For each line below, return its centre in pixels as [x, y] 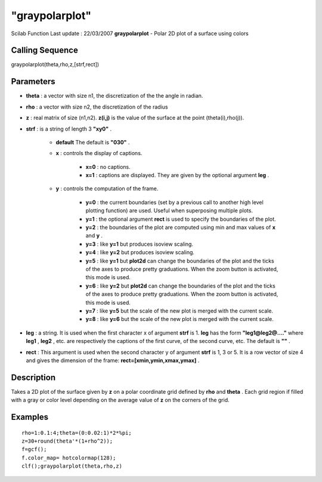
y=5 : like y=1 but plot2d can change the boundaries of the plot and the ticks [180, 261]
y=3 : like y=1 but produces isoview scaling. [140, 244]
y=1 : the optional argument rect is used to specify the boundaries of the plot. [181, 219]
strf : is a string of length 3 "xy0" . [69, 129]
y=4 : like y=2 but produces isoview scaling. [140, 252]
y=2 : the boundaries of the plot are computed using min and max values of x [180, 227]
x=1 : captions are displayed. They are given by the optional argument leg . [177, 175]
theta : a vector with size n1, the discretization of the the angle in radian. [114, 96]
